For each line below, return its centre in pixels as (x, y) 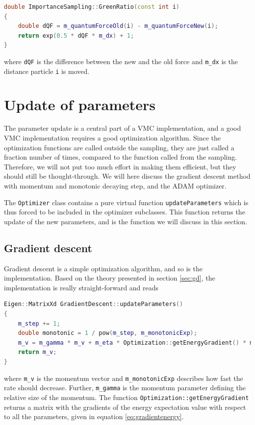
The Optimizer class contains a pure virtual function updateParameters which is (126, 202)
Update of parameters (80, 105)
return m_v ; (37, 352)
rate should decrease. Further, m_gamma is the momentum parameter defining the (125, 388)
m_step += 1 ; (39, 323)
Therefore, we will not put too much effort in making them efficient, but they (120, 166)
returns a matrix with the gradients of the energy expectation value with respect (125, 407)
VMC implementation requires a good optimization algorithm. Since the (112, 138)
